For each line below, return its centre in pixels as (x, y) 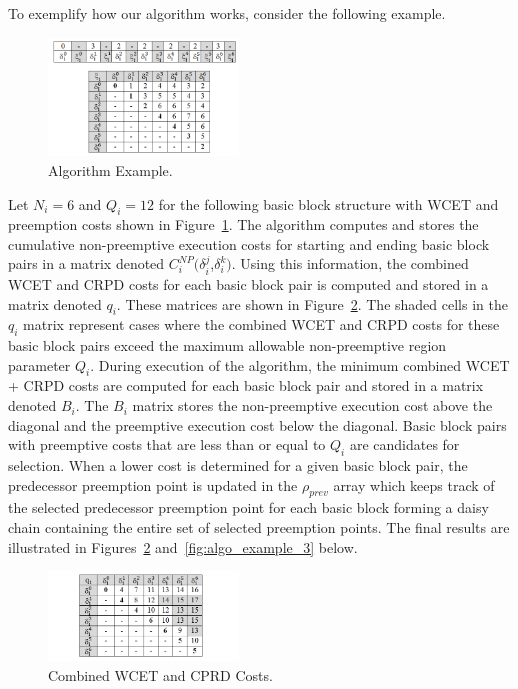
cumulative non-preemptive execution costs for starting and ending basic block (249, 243)
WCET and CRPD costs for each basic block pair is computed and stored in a (248, 283)
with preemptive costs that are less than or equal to (167, 444)
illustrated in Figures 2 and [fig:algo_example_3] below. (183, 546)
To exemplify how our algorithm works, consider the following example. (227, 13)
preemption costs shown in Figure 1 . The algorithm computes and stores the (243, 224)
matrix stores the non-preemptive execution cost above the (312, 405)
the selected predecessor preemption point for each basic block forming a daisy (248, 507)
